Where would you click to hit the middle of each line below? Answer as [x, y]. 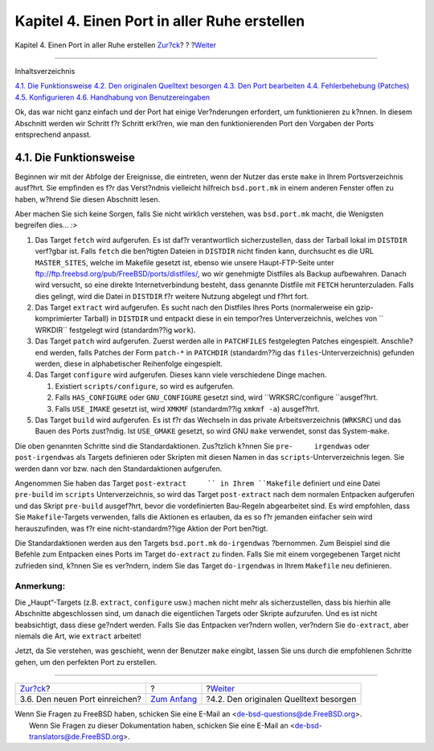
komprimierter [58, 318]
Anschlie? [397, 341]
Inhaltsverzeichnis [45, 71]
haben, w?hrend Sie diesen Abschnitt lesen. [88, 199]
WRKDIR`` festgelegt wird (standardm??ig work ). [115, 330]
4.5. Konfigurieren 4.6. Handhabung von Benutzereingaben [113, 97]
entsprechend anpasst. [53, 134]
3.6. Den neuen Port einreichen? [81, 700]
